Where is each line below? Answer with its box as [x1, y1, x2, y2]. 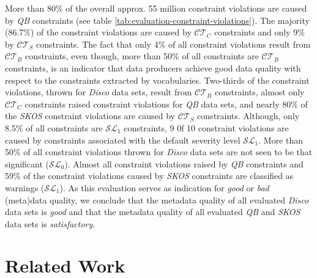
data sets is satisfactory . [5, 217, 95, 230]
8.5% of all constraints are [5, 121, 103, 134]
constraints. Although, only [197, 109, 300, 122]
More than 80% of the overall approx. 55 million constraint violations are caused [5, 2, 307, 14]
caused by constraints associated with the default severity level [5, 133, 241, 146]
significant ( [5, 157, 50, 170]
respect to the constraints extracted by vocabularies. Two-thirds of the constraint [5, 73, 310, 86]
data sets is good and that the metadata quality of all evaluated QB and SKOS [5, 205, 300, 218]
